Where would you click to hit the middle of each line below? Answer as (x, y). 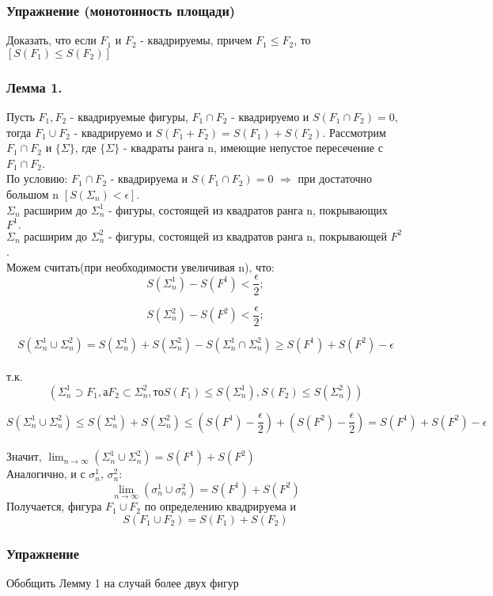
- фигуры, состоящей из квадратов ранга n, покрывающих (248, 209)
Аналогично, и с (46, 474)
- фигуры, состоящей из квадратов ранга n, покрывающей (248, 235)
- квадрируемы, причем (196, 40)
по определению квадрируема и (220, 506)
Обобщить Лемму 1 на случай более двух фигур (123, 583)
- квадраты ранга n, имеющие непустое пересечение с (253, 148)
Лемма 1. (34, 87)
